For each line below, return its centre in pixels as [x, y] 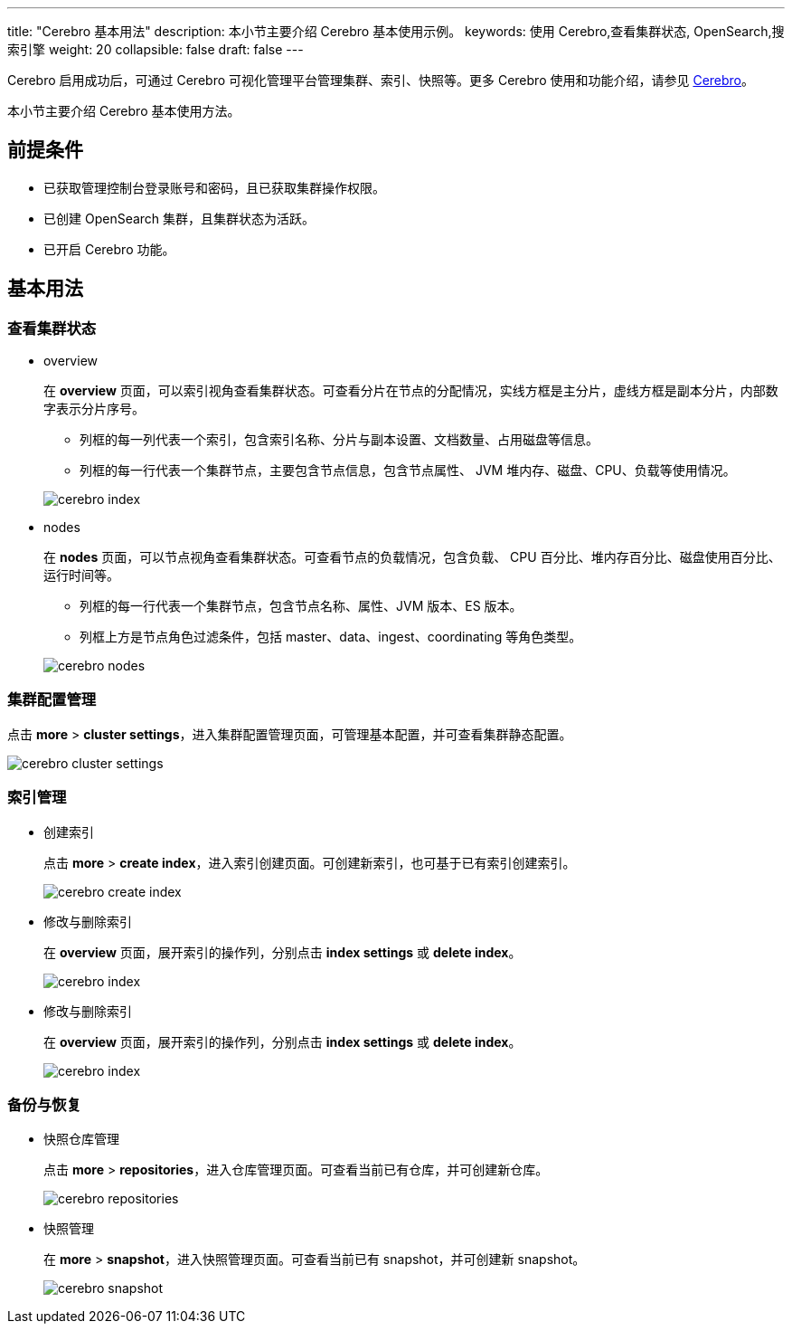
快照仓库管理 [81, 1139]
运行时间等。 [81, 575]
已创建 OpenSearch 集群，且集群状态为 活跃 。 [179, 218]
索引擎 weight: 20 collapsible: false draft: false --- [156, 49]
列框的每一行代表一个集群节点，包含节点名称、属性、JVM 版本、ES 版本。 [301, 606]
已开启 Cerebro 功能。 [109, 249]
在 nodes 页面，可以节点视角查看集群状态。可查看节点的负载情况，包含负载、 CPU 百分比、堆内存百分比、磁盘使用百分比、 [412, 557]
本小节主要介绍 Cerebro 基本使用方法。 [124, 111]
